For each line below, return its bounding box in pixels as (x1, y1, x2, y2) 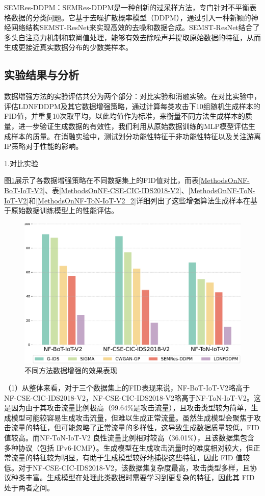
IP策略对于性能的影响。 (4, 141, 83, 151)
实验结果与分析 (4, 67, 79, 83)
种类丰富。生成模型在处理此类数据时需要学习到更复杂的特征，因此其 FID (11, 472, 255, 483)
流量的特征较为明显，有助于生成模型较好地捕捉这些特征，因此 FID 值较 (11, 452, 250, 463)
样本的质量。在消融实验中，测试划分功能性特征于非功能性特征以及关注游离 (11, 130, 261, 141)
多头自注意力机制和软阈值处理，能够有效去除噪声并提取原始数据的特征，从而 (4, 32, 261, 42)
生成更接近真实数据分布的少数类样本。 (4, 42, 132, 53)
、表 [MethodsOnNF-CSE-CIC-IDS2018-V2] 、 (44, 185, 189, 195)
